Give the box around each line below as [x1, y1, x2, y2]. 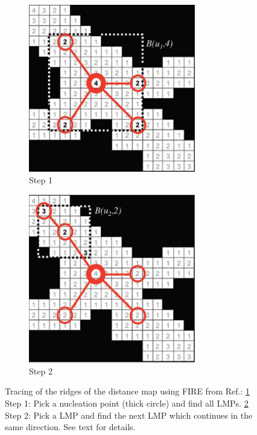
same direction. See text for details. [5, 420, 136, 433]
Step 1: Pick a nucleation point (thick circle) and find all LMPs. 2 [5, 396, 249, 409]
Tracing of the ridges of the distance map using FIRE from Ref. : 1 [5, 385, 250, 397]
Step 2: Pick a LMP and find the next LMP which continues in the [5, 408, 253, 421]
